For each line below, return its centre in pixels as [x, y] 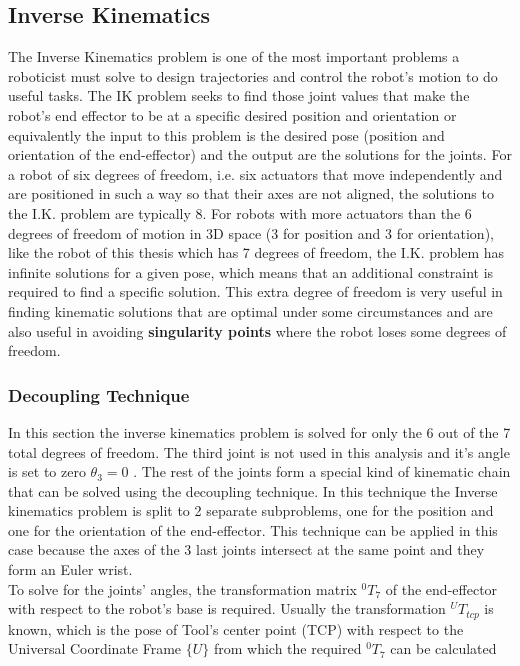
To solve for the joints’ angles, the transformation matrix [182, 588]
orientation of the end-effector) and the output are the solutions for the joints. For [260, 154]
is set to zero [47, 471]
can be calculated [443, 648]
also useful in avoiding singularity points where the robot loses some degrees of [257, 330]
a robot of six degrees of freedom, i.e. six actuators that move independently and [255, 173]
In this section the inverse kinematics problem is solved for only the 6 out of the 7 [259, 431]
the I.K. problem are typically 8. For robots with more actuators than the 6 [240, 212]
